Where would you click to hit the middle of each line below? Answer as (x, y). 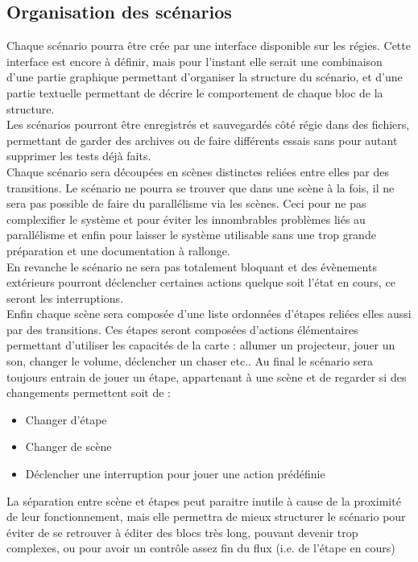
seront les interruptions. (65, 298)
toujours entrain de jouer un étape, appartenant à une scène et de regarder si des (207, 376)
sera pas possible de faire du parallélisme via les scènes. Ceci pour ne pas (186, 203)
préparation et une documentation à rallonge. (118, 250)
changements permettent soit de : (89, 393)
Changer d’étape (66, 419)
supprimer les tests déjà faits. (79, 156)
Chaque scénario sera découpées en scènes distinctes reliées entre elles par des (198, 171)
